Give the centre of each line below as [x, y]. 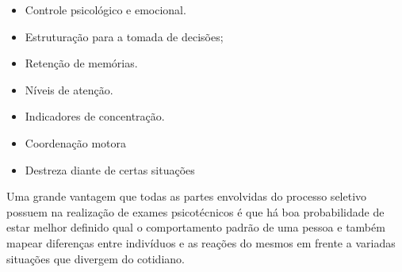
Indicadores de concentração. [95, 116]
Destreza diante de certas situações [110, 169]
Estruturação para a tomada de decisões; [124, 36]
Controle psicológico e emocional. [105, 10]
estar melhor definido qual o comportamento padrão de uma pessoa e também [196, 227]
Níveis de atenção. [69, 89]
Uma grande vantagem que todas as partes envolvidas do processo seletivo [187, 196]
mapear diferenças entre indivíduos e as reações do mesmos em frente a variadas [201, 242]
